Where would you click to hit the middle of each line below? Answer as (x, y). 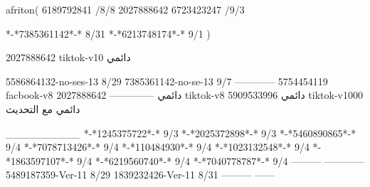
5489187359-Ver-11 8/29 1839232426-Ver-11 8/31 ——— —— (141, 175)
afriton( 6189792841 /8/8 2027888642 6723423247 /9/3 (125, 9)
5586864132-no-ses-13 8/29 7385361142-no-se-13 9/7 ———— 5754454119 (167, 81)
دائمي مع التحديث (43, 108)
